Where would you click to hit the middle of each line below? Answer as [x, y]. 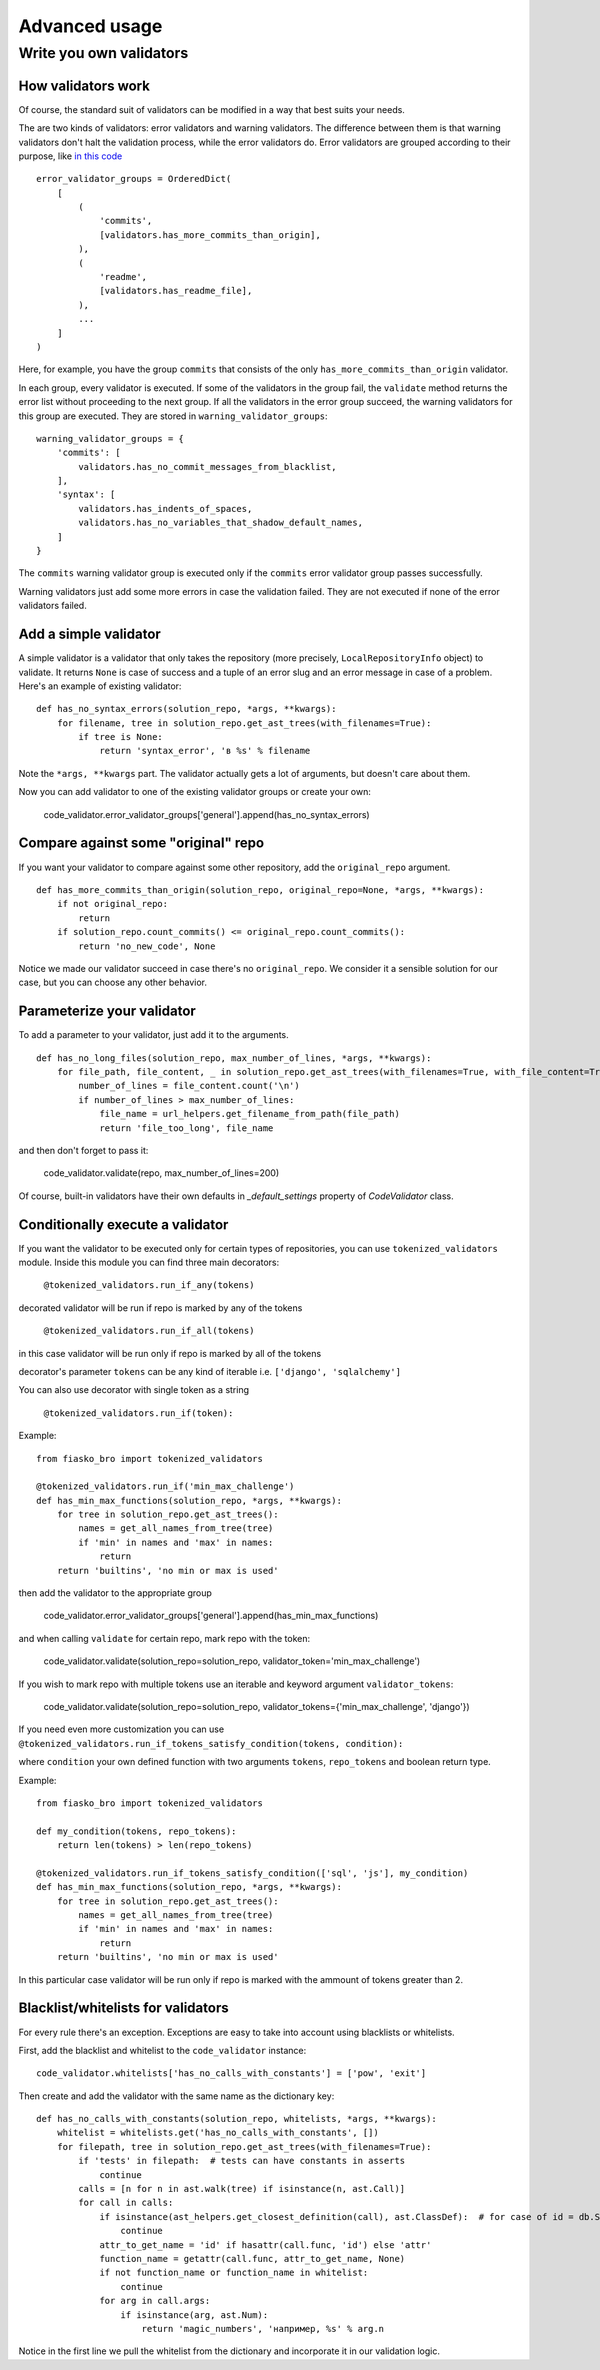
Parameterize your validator [107, 1011]
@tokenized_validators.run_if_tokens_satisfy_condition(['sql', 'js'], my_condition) [252, 1873]
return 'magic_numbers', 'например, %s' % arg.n [263, 2328]
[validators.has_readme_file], [176, 291]
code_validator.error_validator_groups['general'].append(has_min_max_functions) [211, 1616]
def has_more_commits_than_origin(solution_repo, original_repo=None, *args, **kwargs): [260, 889]
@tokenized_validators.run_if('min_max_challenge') [165, 1486]
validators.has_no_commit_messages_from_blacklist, [207, 466]
